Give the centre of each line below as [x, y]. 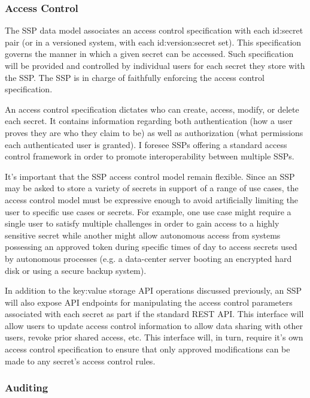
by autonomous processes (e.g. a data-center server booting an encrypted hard [148, 258]
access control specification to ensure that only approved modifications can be [148, 349]
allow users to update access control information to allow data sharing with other [154, 325]
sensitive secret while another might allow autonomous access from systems [143, 235]
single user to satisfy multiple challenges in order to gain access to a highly [142, 223]
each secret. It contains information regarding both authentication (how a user [149, 121]
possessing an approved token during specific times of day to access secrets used [151, 247]
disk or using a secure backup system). [76, 270]
